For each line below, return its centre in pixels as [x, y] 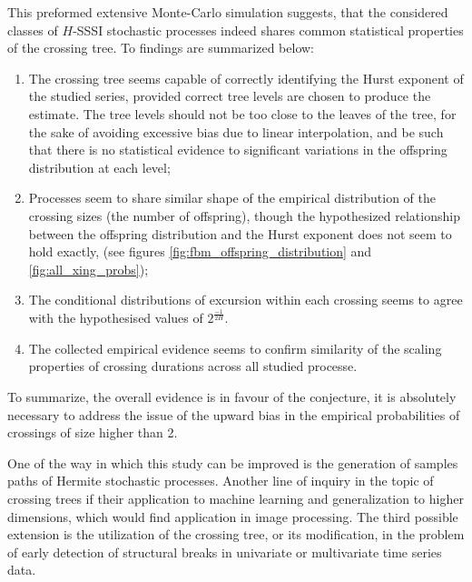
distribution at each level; [99, 167]
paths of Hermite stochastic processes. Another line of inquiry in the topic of [221, 481]
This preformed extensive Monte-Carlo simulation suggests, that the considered [228, 12]
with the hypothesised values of [116, 318]
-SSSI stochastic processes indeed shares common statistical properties [268, 30]
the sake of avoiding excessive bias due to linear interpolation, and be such [236, 131]
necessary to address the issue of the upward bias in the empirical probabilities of [234, 414]
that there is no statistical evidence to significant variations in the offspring [238, 150]
